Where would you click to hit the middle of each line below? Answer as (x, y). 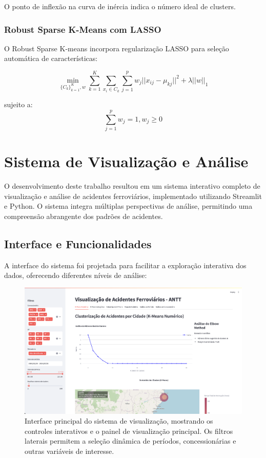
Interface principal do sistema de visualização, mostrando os (119, 421)
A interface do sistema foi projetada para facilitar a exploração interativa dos (125, 265)
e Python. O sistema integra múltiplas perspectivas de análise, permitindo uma (128, 206)
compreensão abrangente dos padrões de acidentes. (84, 216)
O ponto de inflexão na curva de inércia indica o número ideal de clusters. (120, 6)
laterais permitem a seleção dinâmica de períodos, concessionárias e (130, 441)
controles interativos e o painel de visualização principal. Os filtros (129, 431)
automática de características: (51, 58)
